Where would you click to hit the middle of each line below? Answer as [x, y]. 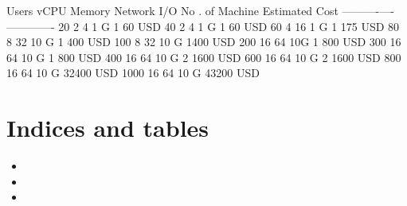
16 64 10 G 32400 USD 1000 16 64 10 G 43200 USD [133, 73]
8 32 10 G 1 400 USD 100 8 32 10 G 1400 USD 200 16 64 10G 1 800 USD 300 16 [204, 42]
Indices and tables [108, 128]
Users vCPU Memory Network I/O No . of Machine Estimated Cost [172, 10]
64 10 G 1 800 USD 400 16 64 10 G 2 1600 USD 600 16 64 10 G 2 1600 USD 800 [204, 57]
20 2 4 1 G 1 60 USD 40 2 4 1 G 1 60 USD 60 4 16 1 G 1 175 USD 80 [229, 26]
